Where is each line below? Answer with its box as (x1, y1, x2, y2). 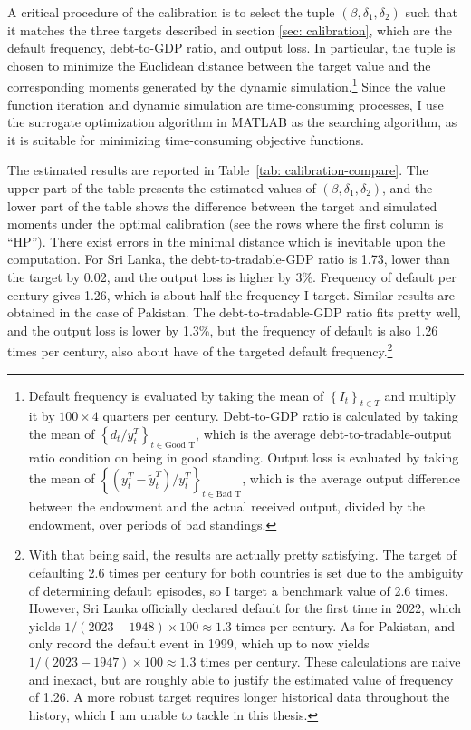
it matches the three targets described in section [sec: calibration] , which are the (7, 20, 452, 39)
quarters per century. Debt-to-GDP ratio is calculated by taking (102, 406, 458, 425)
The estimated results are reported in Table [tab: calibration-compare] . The (7, 161, 428, 180)
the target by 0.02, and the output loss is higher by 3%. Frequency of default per (7, 267, 457, 286)
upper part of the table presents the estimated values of (7, 179, 316, 197)
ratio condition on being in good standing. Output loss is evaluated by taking (28, 447, 459, 466)
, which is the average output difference (242, 469, 461, 488)
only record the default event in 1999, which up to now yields (28, 634, 370, 653)
